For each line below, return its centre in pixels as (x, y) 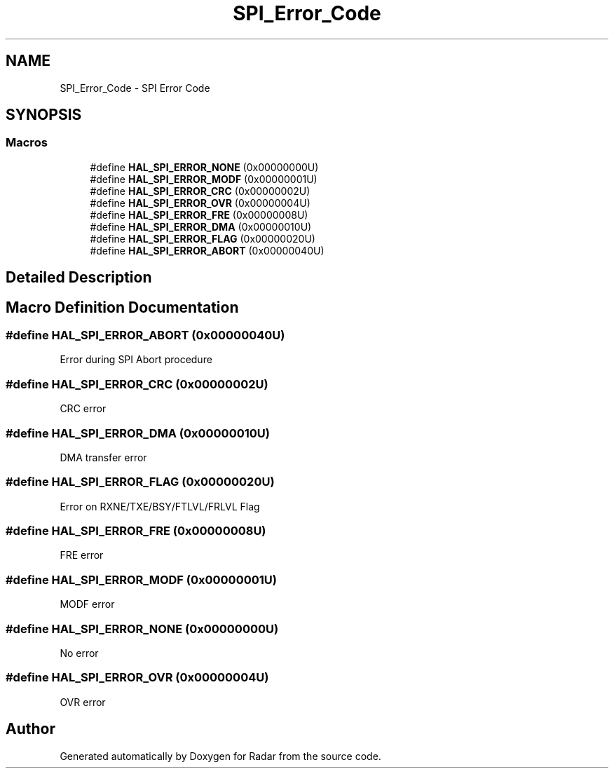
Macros (27, 143)
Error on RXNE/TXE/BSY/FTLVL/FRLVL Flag (160, 506)
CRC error (83, 409)
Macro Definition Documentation (122, 307)
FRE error (82, 555)
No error (79, 653)
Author (30, 729)
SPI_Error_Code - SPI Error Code (135, 88)
